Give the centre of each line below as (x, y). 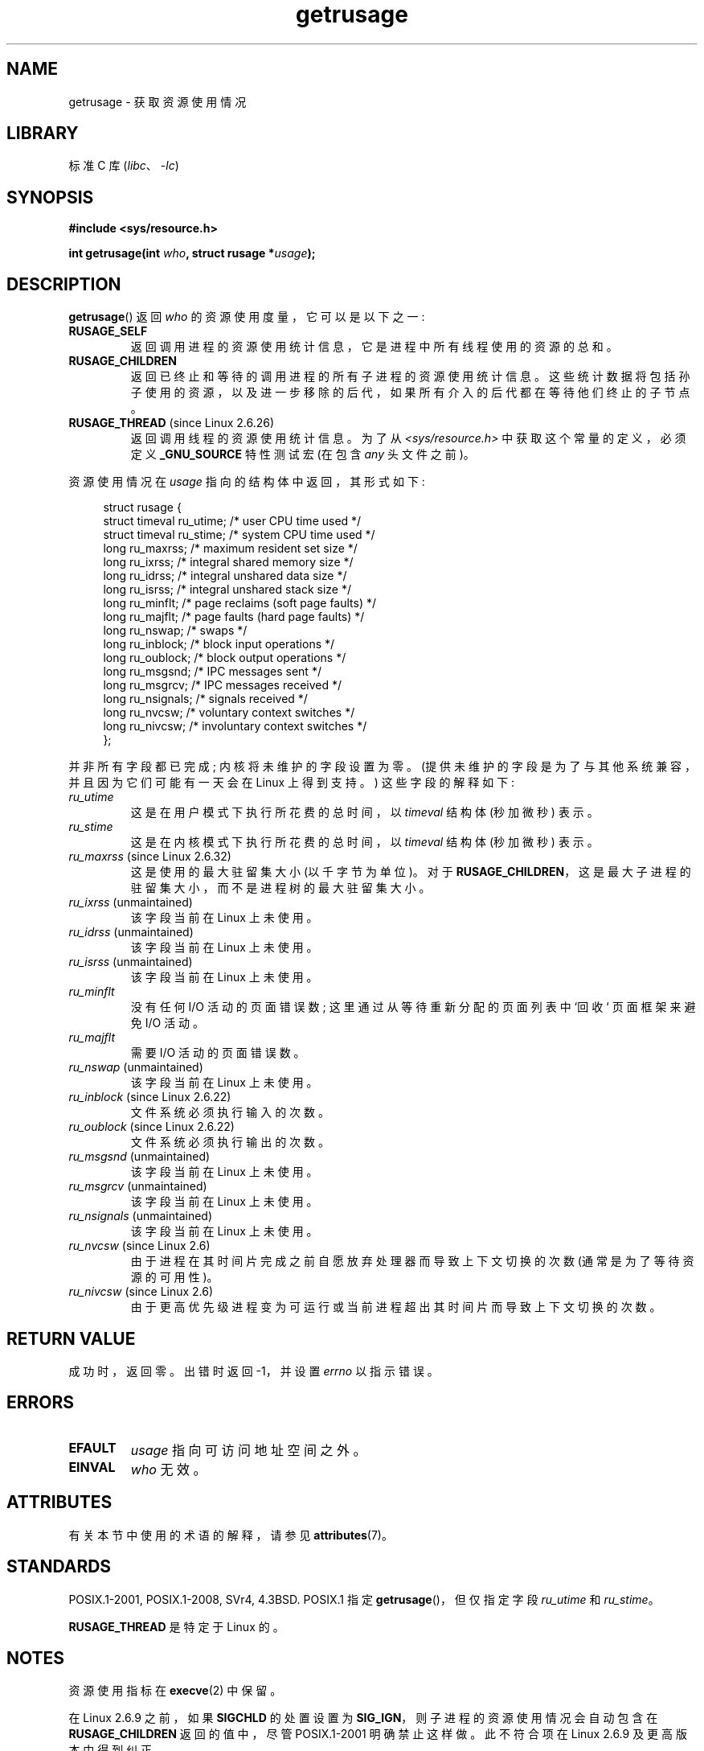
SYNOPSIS (50, 197)
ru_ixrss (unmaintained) (131, 902)
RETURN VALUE (71, 1338)
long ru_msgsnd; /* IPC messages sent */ (212, 672)
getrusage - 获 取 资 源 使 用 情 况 (158, 101)
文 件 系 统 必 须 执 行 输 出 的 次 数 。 (230, 1142)
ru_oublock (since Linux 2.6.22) (151, 1127)
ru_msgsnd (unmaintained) (139, 1157)
